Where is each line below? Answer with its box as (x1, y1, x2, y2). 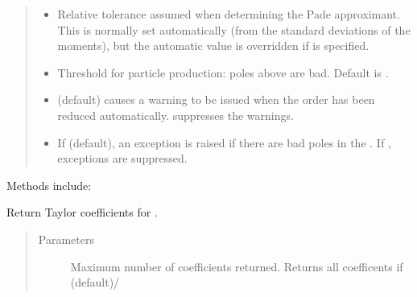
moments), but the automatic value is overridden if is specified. (57, 37, 370, 54)
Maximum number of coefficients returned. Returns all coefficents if (70, 258, 403, 274)
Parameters (38, 230, 94, 247)
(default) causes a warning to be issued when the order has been (57, 91, 375, 108)
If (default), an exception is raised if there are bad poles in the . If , (57, 134, 391, 151)
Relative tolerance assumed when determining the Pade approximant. (57, 6, 400, 22)
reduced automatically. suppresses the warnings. (57, 106, 294, 123)
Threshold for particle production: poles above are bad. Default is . (57, 64, 389, 80)
